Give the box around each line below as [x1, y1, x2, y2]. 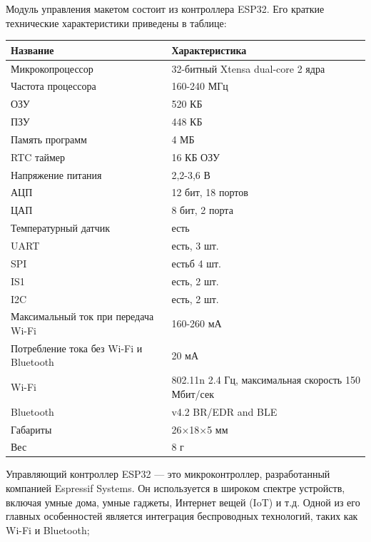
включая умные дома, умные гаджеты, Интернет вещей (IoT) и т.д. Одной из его [6, 494, 360, 509]
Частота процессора [11, 78, 96, 93]
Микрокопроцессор [11, 61, 93, 76]
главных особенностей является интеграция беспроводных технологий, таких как [6, 508, 358, 523]
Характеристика [171, 42, 247, 57]
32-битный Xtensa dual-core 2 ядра [171, 61, 325, 76]
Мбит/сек [171, 386, 215, 401]
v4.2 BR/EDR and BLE [171, 404, 278, 419]
